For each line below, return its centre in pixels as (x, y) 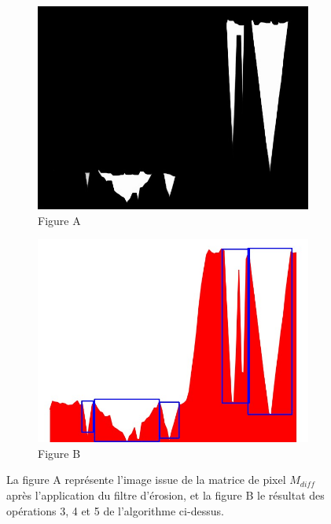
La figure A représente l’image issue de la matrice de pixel (146, 480)
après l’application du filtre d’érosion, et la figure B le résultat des (165, 494)
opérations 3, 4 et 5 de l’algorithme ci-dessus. (115, 510)
